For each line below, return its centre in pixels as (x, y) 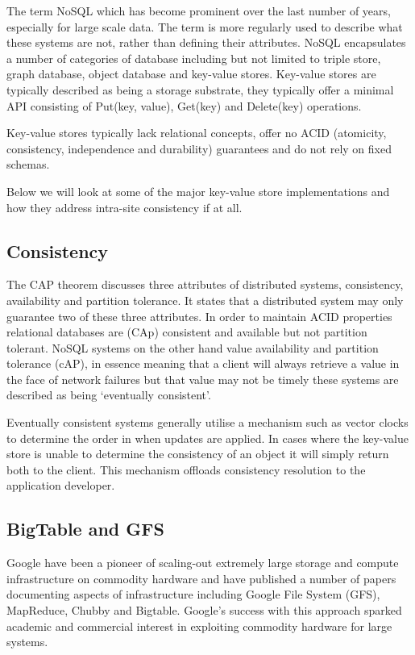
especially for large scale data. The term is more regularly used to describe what (205, 26)
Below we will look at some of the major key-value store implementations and (198, 191)
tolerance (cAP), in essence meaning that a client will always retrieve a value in (203, 363)
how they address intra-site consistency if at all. (124, 207)
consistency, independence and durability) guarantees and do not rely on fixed (199, 148)
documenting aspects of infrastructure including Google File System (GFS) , (193, 594)
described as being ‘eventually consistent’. (109, 395)
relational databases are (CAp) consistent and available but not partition (187, 332)
